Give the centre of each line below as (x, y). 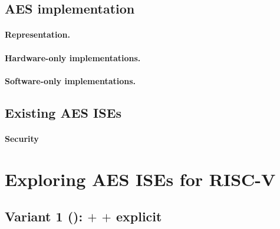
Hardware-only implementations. (73, 57)
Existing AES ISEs (63, 112)
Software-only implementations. (70, 80)
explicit (139, 216)
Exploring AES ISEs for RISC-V (140, 179)
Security (22, 138)
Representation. (37, 34)
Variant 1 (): (44, 216)
